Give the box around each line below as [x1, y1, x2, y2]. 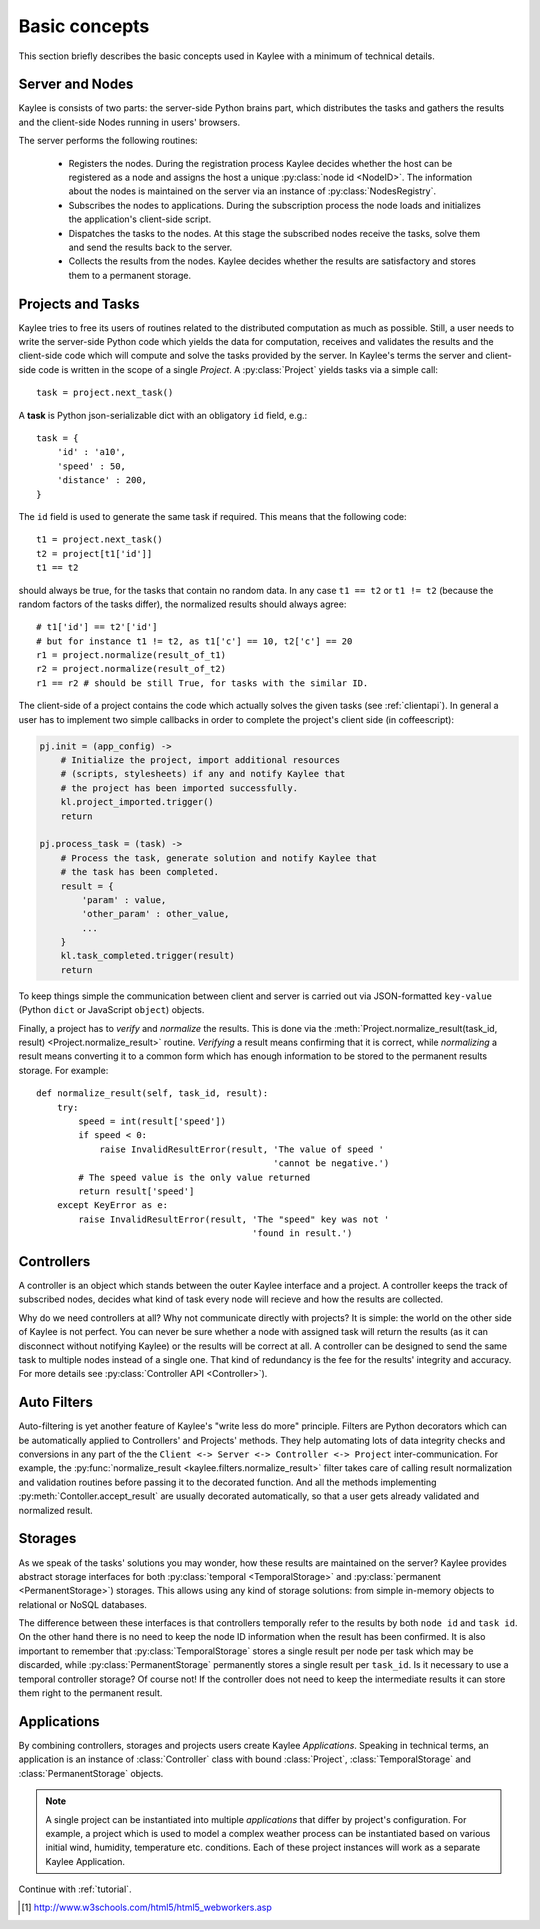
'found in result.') [251, 1228, 353, 1239]
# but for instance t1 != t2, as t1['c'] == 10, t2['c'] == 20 [36, 635, 353, 647]
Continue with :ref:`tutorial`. [18, 1883, 132, 1895]
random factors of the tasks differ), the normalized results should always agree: [18, 598, 347, 610]
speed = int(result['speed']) [78, 1115, 227, 1127]
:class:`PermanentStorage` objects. [18, 1767, 164, 1779]
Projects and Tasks [18, 295, 140, 312]
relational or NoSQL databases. [18, 1598, 147, 1610]
